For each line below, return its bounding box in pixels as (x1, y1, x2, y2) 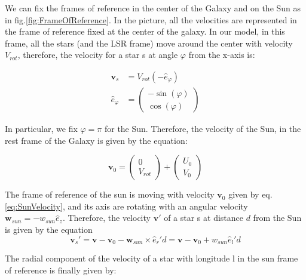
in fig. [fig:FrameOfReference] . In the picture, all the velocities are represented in (5, 13, 297, 26)
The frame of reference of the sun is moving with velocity (5, 188, 215, 201)
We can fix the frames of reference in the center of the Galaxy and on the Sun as (5, 2, 301, 14)
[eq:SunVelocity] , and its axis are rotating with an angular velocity (5, 199, 248, 212)
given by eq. (228, 188, 273, 201)
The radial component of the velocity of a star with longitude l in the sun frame (5, 252, 298, 264)
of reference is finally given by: (5, 263, 117, 276)
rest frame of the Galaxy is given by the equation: (5, 134, 188, 146)
